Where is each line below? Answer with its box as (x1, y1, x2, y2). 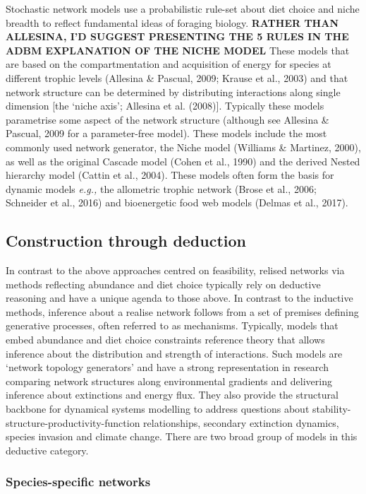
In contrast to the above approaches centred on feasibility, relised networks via (6, 263, 345, 278)
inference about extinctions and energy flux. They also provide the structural (6, 387, 338, 402)
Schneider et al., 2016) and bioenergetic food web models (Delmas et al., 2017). (6, 195, 348, 210)
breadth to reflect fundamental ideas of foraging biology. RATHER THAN (6, 15, 338, 30)
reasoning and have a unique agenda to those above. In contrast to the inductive (6, 290, 353, 305)
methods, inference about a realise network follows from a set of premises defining (6, 304, 359, 319)
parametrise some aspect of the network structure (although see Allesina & (6, 112, 329, 127)
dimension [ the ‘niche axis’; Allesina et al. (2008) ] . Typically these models (6, 98, 324, 113)
